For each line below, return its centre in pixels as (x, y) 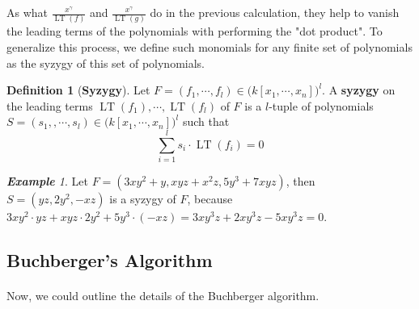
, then (300, 181)
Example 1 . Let (47, 181)
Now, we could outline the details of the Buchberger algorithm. (163, 295)
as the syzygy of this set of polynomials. (106, 63)
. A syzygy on (359, 90)
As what (28, 12)
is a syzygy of (143, 198)
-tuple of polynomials (321, 105)
